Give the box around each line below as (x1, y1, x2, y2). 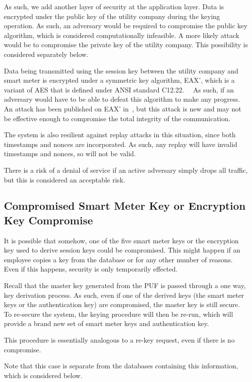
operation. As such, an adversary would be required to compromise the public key (4, 20, 248, 31)
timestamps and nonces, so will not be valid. (4, 148, 136, 159)
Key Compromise (4, 212, 93, 227)
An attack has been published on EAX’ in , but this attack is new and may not (4, 103, 241, 113)
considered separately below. (4, 49, 89, 59)
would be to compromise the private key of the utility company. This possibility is (4, 39, 248, 50)
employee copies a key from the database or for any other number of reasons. (4, 254, 233, 264)
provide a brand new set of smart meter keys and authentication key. (4, 318, 209, 328)
